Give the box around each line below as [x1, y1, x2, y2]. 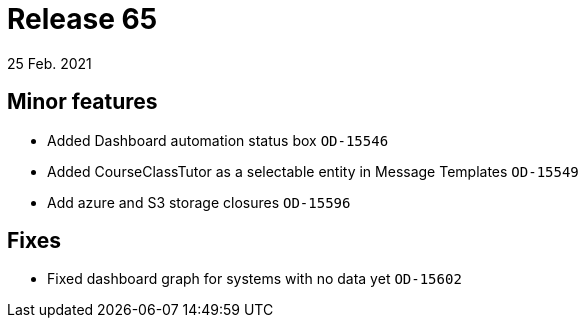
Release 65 [7, 2, 158, 36]
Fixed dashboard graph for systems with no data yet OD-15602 [47, 270, 462, 288]
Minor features [7, 89, 158, 115]
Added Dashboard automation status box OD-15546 [47, 131, 389, 149]
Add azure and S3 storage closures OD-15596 [47, 193, 351, 211]
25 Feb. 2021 [7, 54, 92, 72]
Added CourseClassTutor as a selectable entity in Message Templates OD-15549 [47, 162, 579, 180]
